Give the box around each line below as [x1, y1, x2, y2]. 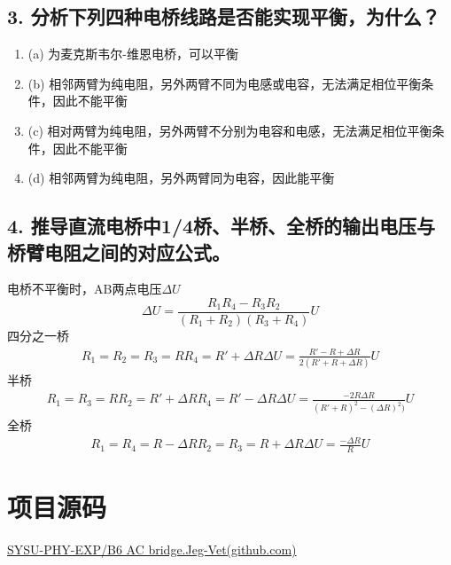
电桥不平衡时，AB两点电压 [7, 279, 162, 298]
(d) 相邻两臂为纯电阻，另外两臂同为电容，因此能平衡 [27, 169, 335, 187]
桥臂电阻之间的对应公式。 [7, 238, 230, 265]
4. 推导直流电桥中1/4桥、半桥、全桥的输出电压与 [7, 212, 436, 239]
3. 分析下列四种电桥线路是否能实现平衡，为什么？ [7, 3, 440, 30]
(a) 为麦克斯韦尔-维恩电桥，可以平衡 [27, 44, 239, 63]
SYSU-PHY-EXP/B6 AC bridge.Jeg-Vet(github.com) [7, 540, 297, 559]
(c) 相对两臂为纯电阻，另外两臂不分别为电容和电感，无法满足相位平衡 [27, 121, 432, 139]
